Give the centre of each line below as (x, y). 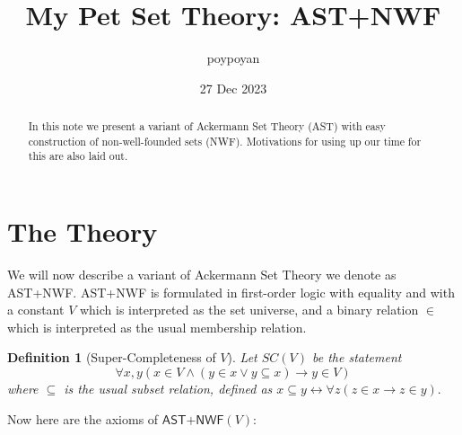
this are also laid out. (78, 156)
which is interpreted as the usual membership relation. (157, 327)
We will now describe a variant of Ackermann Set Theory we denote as (202, 275)
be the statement (357, 357)
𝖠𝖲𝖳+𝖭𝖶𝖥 (193, 420)
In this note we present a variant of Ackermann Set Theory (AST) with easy (207, 126)
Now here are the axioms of (83, 418)
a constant (36, 310)
